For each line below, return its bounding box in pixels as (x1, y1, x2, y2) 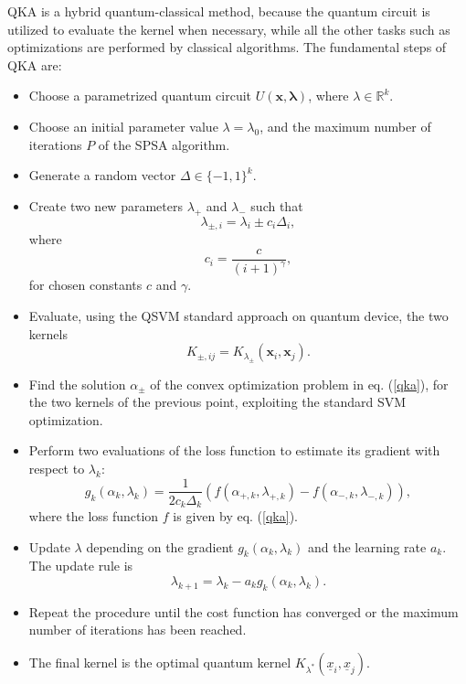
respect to (28, 458, 85, 477)
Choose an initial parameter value (28, 116, 218, 135)
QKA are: (7, 55, 62, 74)
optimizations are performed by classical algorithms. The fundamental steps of (7, 37, 447, 57)
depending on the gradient (86, 537, 234, 556)
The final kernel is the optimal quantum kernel (28, 652, 291, 671)
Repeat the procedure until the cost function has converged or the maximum (28, 602, 459, 621)
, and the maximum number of (259, 116, 431, 135)
